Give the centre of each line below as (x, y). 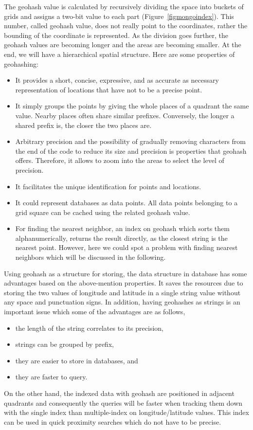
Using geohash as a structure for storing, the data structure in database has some (126, 273)
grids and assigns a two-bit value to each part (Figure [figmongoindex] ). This (119, 16)
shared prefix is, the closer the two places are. (83, 125)
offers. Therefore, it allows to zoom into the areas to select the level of (120, 160)
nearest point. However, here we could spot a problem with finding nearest (126, 247)
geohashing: (21, 63)
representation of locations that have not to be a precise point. (109, 89)
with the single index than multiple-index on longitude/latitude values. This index (126, 412)
